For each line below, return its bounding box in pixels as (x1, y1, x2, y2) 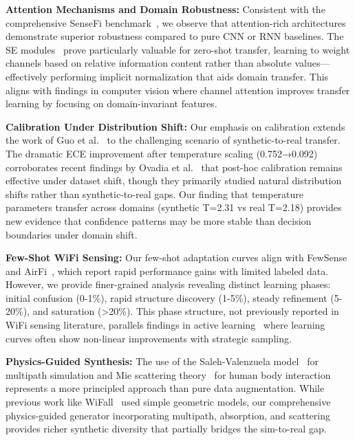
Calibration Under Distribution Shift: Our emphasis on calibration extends (6, 119, 345, 133)
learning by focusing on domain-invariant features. (6, 96, 217, 111)
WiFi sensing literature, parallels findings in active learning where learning (6, 318, 325, 332)
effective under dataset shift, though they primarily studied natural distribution (6, 173, 342, 188)
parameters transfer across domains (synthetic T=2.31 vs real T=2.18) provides (6, 200, 342, 214)
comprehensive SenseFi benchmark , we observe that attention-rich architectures (6, 15, 346, 30)
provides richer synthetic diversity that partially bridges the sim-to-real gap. (6, 421, 327, 436)
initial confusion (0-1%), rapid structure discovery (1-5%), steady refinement (6, 290, 327, 305)
